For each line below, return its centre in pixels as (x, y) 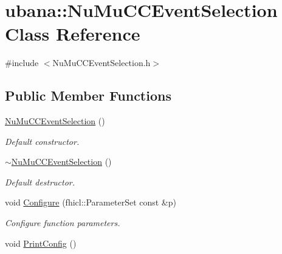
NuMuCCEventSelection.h (101, 63)
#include (22, 63)
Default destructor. (40, 182)
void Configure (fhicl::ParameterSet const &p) (91, 202)
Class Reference (73, 34)
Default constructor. (42, 141)
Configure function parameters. (63, 223)
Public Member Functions (88, 95)
